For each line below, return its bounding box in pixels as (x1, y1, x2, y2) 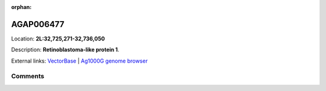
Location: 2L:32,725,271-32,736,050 (11, 35, 105, 42)
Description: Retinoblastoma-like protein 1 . (11, 46, 120, 54)
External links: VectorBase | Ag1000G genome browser (11, 57, 148, 64)
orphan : (11, 4, 32, 10)
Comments (11, 72, 45, 81)
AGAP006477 (11, 19, 65, 30)
